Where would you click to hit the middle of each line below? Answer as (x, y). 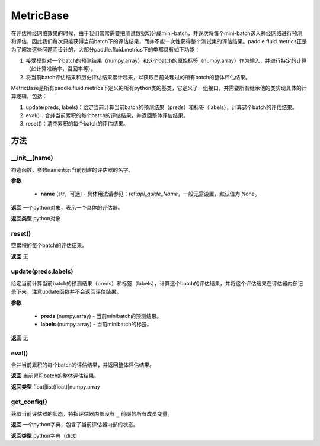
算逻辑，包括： (29, 96)
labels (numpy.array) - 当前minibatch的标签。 (96, 324)
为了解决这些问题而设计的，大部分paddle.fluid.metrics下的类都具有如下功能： (105, 50)
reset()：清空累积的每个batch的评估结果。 (77, 124)
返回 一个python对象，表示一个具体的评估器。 (67, 207)
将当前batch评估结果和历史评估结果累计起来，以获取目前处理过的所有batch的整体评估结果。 (138, 77)
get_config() (29, 402)
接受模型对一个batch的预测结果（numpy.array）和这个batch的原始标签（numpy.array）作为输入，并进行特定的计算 (166, 60)
